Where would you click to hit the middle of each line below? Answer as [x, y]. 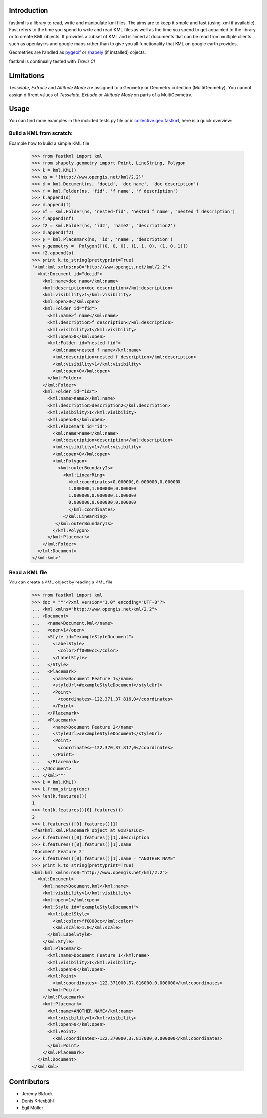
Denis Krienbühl [38, 1101]
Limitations [27, 76]
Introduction [29, 11]
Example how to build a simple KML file [49, 143]
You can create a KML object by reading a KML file [61, 582]
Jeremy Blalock [37, 1094]
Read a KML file [28, 572]
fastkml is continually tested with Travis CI [52, 61]
